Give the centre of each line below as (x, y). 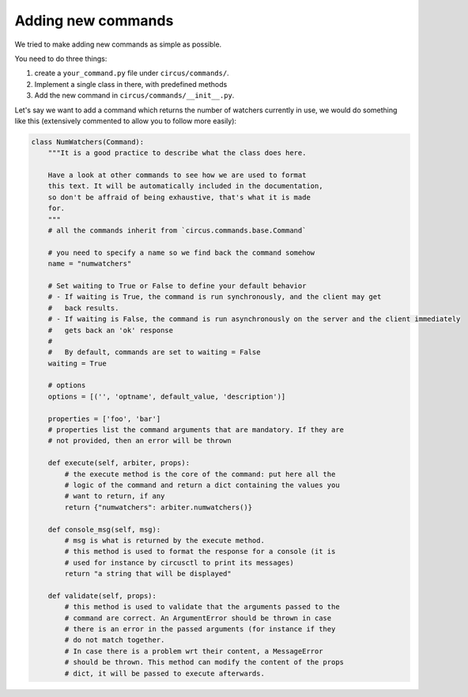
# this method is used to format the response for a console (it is (200, 551)
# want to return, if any (115, 496)
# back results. (83, 308)
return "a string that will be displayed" (148, 574)
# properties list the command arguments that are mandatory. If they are (196, 430)
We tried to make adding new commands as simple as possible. (118, 44)
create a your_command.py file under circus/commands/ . (132, 73)
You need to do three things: (61, 59)
